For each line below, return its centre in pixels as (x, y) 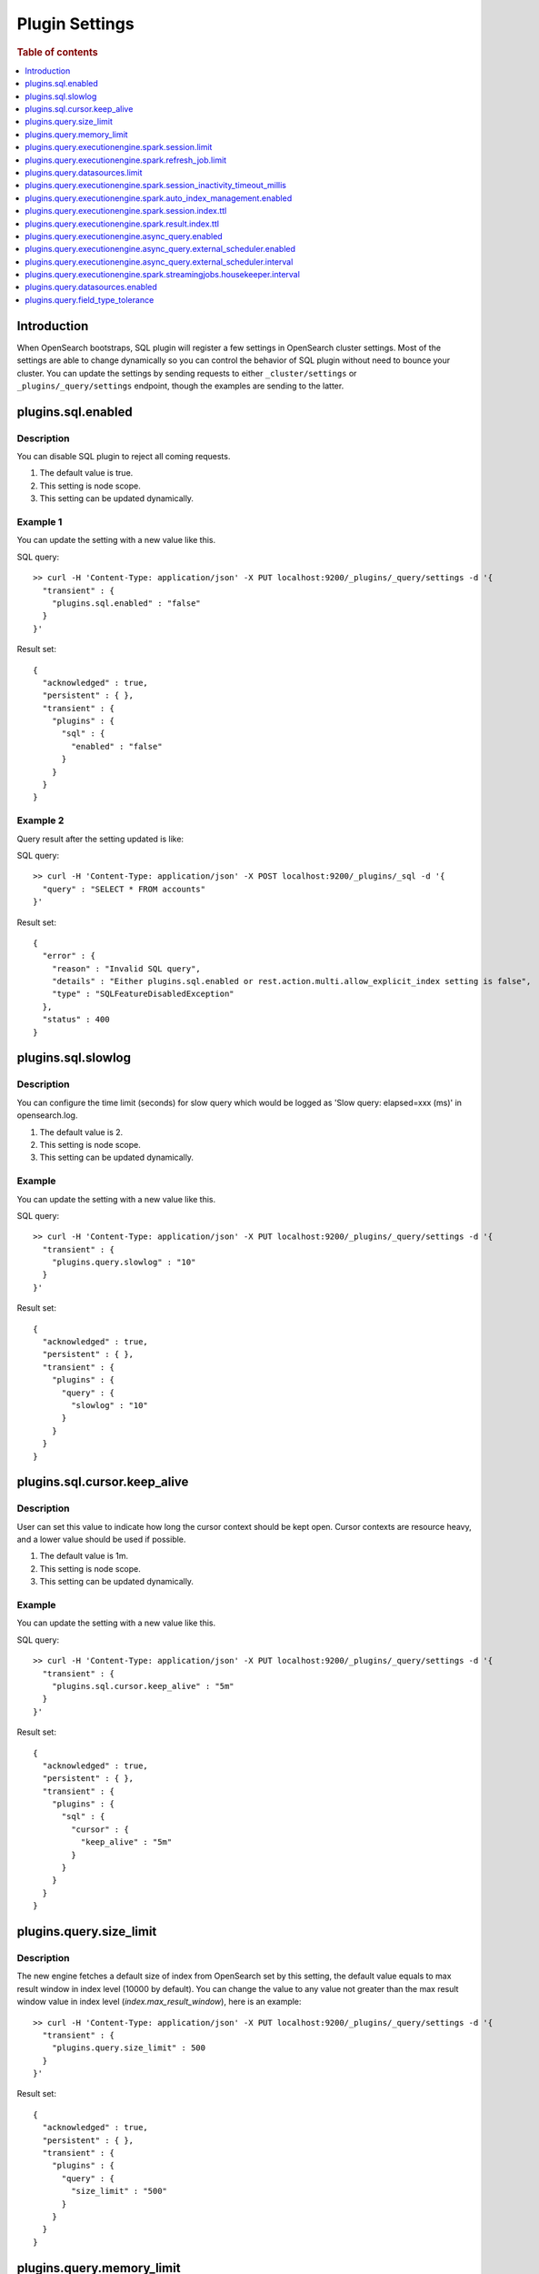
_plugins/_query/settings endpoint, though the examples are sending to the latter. (180, 386)
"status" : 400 (76, 1020)
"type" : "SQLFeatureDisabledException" (143, 994)
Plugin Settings (76, 24)
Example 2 (40, 820)
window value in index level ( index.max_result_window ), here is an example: (159, 2002)
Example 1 (40, 522)
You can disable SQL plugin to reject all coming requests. (124, 457)
